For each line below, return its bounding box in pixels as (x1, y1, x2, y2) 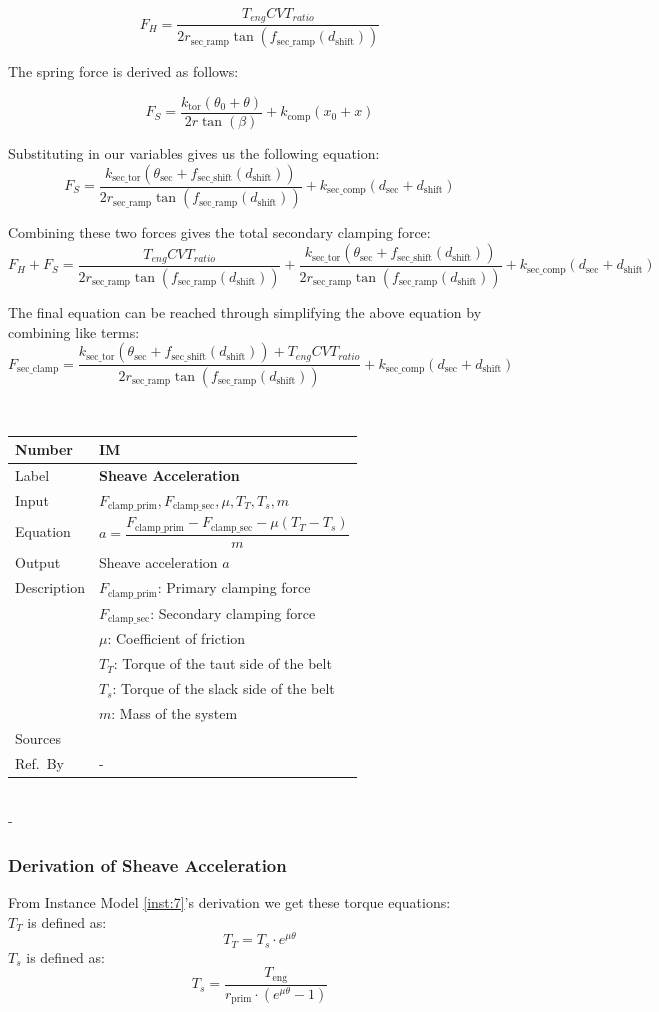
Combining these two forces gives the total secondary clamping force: (8, 222, 431, 243)
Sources (15, 727, 62, 748)
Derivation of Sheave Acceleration (8, 852, 287, 877)
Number (15, 439, 73, 460)
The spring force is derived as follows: (8, 61, 239, 82)
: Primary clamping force (157, 577, 311, 598)
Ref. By (15, 752, 64, 773)
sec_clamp (17, 364, 59, 374)
